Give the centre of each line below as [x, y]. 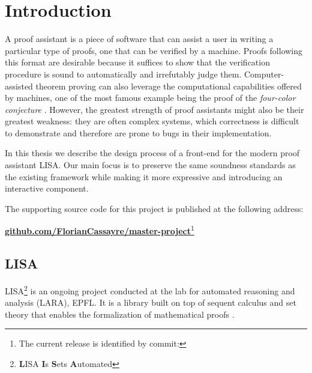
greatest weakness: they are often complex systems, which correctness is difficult [152, 121]
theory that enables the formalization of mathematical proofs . [120, 314]
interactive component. [47, 188]
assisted [19, 86]
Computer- [264, 74]
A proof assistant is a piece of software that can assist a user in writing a [139, 39]
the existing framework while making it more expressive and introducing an [144, 176]
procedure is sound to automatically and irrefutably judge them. [123, 74]
